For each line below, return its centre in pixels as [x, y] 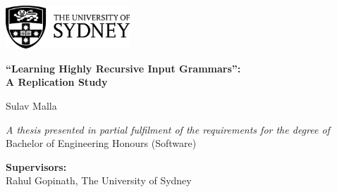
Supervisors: [36, 166]
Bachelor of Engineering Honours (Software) [101, 143]
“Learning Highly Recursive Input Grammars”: [123, 68]
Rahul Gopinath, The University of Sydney [99, 180]
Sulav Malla [31, 105]
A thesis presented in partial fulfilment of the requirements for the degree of [168, 129]
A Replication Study [57, 82]
